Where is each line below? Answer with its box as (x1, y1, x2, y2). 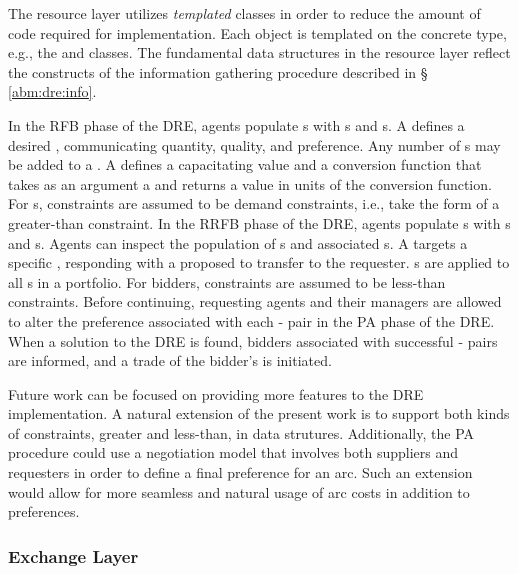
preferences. (8, 501, 80, 522)
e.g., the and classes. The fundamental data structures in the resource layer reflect (8, 42, 511, 63)
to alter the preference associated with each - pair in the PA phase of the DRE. (8, 310, 495, 331)
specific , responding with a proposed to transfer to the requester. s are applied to (8, 252, 510, 273)
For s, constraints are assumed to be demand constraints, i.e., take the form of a (8, 193, 500, 214)
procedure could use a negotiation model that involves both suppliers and (8, 442, 459, 463)
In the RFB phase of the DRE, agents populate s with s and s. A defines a (8, 114, 465, 135)
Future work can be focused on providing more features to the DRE (8, 383, 424, 404)
